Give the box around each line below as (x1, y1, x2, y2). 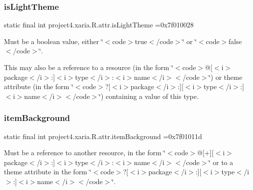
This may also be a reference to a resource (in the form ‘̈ (4, 62, 174, 72)
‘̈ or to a (208, 157, 233, 167)
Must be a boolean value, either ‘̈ (4, 36, 103, 46)
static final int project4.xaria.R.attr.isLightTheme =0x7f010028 (4, 20, 194, 30)
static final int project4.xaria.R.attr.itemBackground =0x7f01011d (4, 131, 202, 141)
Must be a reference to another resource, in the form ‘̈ (4, 147, 166, 158)
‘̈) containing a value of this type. (99, 91, 199, 101)
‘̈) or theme (208, 71, 242, 82)
